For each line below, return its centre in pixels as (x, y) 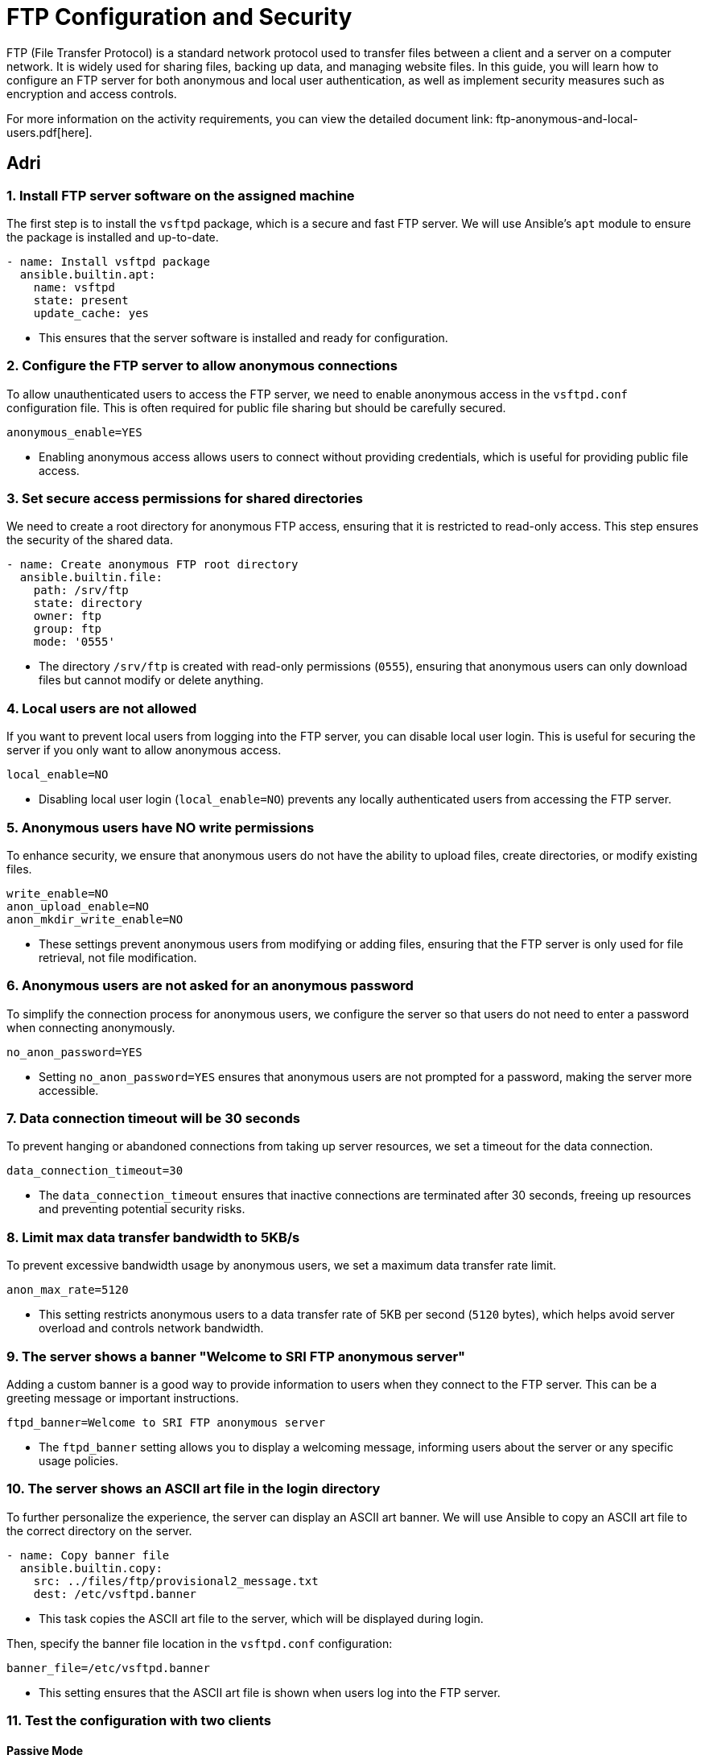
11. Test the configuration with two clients (139, 1721)
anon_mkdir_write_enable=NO (95, 919)
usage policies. (78, 1460)
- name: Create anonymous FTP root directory (153, 565)
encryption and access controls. (92, 93)
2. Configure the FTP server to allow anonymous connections (202, 366)
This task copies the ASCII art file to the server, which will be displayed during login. (261, 1618)
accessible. (69, 1090)
